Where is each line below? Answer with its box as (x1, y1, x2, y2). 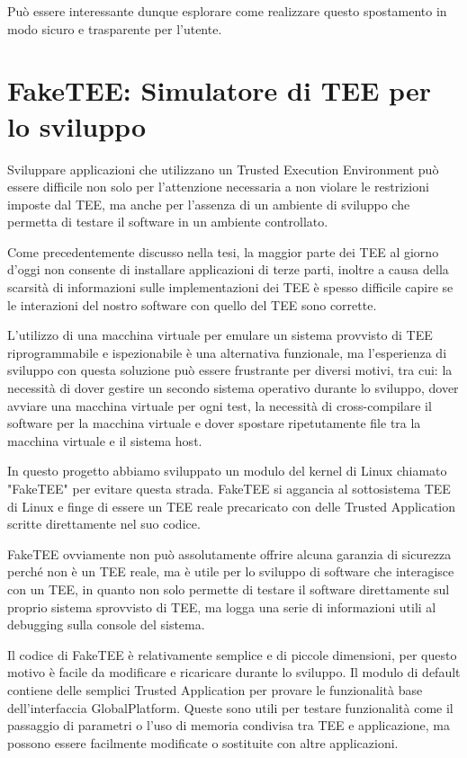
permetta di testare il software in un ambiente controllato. (7, 212, 328, 231)
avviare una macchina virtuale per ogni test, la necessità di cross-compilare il (7, 396, 432, 415)
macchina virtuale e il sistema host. (7, 431, 202, 450)
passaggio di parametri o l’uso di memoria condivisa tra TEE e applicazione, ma (7, 716, 451, 735)
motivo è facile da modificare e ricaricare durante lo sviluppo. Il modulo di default (7, 663, 461, 682)
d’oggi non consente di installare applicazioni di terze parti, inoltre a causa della (7, 260, 449, 279)
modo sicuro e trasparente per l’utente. (7, 19, 222, 38)
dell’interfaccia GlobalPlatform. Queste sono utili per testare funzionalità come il (7, 698, 454, 717)
